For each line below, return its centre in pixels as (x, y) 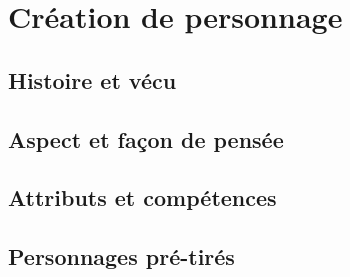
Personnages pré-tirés (121, 256)
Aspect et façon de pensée (146, 138)
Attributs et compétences (142, 197)
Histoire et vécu (92, 79)
